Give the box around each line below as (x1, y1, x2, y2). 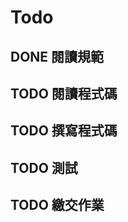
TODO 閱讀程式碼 (10, 85, 118, 102)
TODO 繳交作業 (10, 197, 105, 214)
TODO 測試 (10, 159, 78, 176)
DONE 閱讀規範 (10, 48, 105, 65)
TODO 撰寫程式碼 (10, 122, 118, 140)
